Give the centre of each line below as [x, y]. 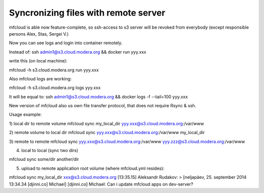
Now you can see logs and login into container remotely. [66, 43]
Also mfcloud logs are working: [40, 78]
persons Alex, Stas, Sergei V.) [39, 34]
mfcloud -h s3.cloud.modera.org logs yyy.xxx [55, 88]
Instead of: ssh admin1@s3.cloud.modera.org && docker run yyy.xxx [78, 52]
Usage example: [25, 115]
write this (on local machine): [38, 61]
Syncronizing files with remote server [87, 13]
